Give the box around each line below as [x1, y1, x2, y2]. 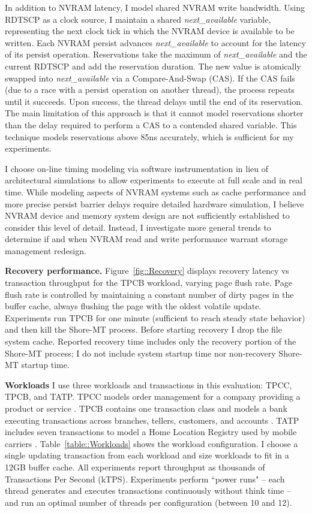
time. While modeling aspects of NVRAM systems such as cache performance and [5, 185, 307, 198]
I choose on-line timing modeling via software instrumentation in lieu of [5, 162, 268, 174]
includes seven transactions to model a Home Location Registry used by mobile [5, 426, 297, 438]
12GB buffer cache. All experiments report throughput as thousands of [5, 460, 265, 473]
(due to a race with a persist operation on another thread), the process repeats [5, 83, 295, 96]
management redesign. [5, 244, 86, 256]
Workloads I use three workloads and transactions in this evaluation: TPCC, [5, 378, 292, 391]
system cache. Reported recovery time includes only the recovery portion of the [5, 335, 296, 348]
